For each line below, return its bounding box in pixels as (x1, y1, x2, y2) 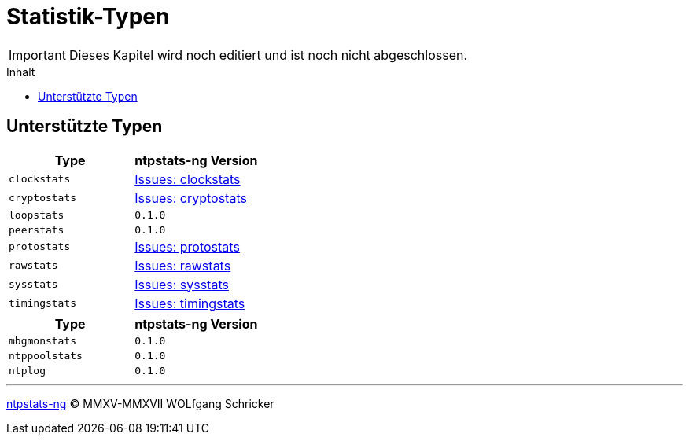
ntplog (9, 364, 46, 377)
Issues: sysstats (134, 276, 229, 292)
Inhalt (6, 64, 35, 79)
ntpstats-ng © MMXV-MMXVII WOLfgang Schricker (6, 396, 274, 410)
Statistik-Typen (6, 3, 170, 30)
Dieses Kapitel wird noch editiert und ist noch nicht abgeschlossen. (68, 46, 468, 63)
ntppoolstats (9, 349, 83, 362)
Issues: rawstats (134, 257, 231, 274)
